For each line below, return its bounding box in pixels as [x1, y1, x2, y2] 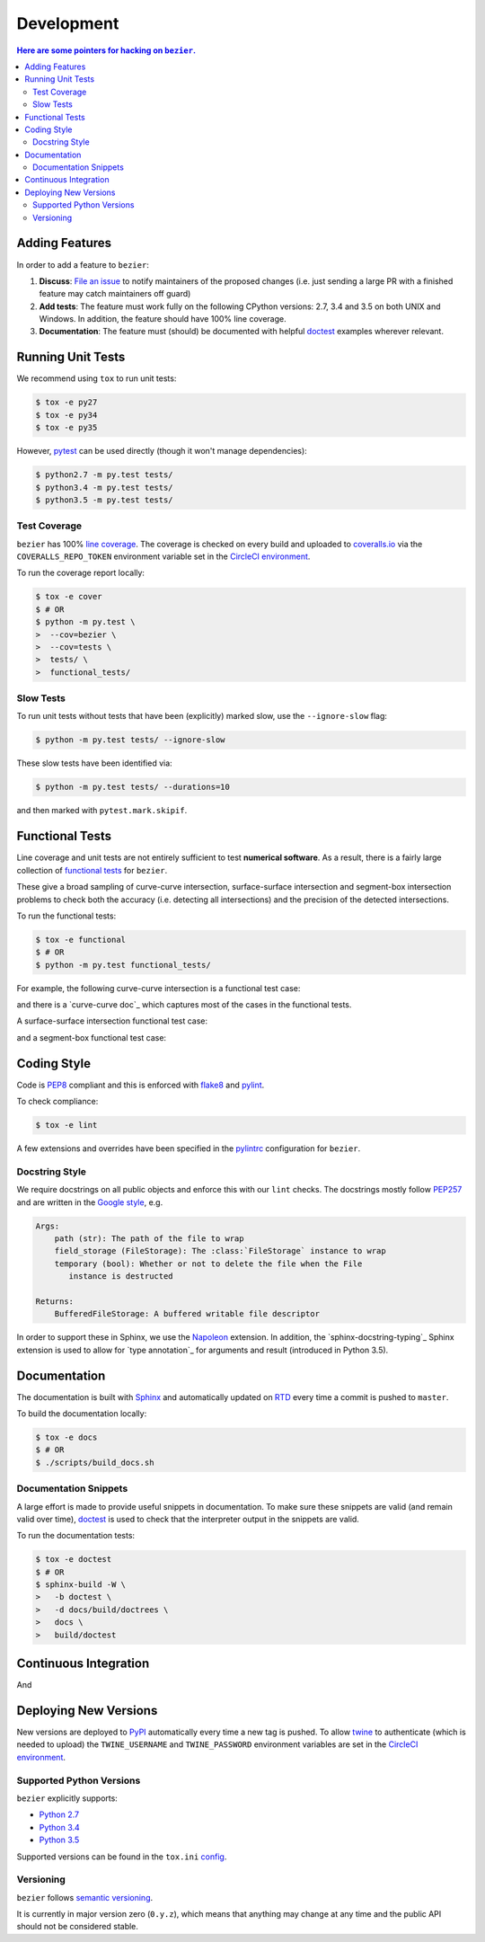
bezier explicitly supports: [16, 1793, 119, 1804]
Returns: [35, 1296, 75, 1307]
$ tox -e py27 [35, 397, 98, 408]
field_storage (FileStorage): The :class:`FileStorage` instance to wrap [54, 1246, 386, 1256]
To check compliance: [16, 1096, 99, 1107]
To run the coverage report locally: [16, 567, 145, 579]
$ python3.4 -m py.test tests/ [35, 482, 174, 492]
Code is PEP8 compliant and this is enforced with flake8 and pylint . [16, 1079, 265, 1090]
